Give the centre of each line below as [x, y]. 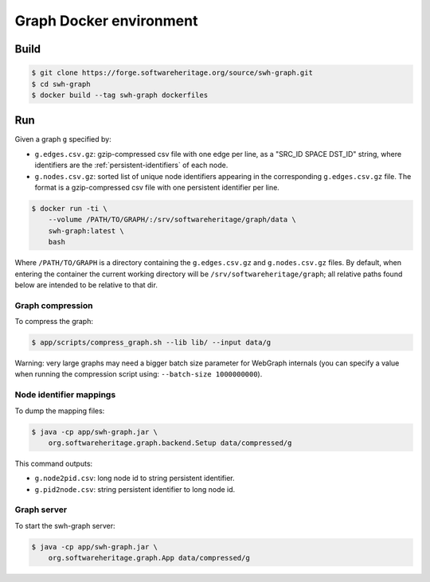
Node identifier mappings [65, 395]
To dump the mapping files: [60, 411]
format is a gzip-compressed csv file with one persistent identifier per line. [157, 187]
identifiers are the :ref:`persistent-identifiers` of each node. [131, 165]
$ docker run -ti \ [69, 208]
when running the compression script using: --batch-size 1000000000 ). [139, 374]
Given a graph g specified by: [63, 139]
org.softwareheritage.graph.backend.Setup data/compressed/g [170, 443]
